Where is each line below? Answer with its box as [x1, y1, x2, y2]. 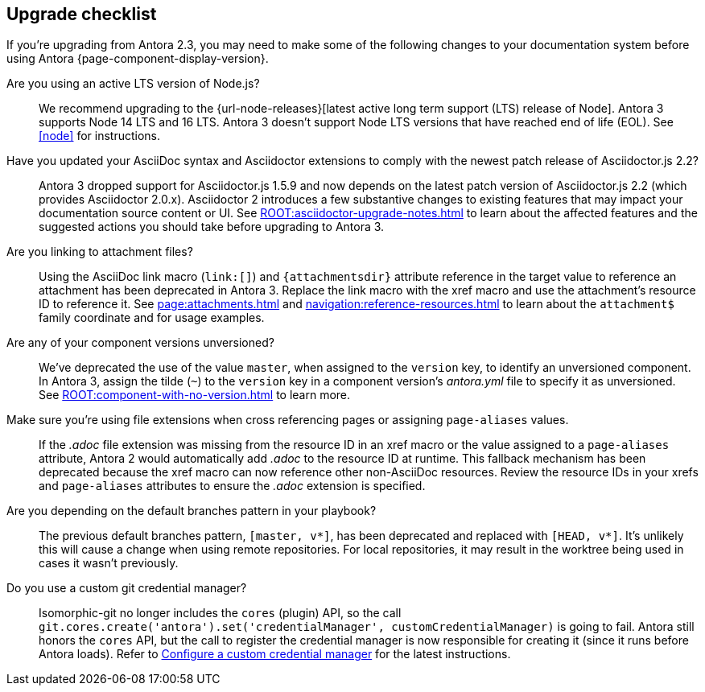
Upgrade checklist [6, 4, 157, 24]
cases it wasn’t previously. [39, 556, 179, 570]
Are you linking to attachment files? [6, 245, 193, 259]
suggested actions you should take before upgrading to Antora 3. [39, 220, 385, 234]
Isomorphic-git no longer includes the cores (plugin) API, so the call [39, 606, 402, 620]
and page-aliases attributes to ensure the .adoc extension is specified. [39, 479, 426, 493]
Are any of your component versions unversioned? [6, 336, 274, 350]
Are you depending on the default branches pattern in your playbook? [6, 504, 377, 518]
